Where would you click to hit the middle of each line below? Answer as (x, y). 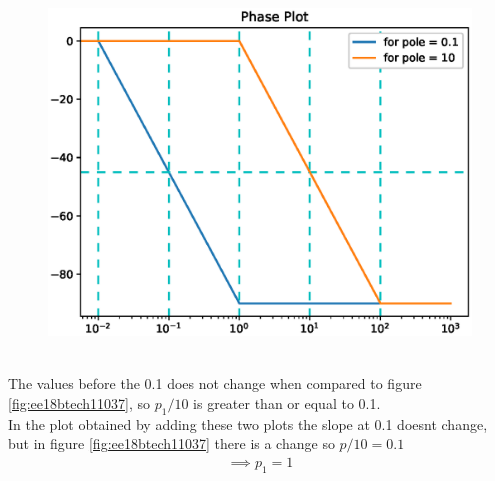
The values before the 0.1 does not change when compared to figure (215, 383)
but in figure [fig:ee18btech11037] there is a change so (171, 443)
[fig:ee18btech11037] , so (79, 402)
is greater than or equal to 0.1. (287, 402)
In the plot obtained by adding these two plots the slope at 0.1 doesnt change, (248, 423)
